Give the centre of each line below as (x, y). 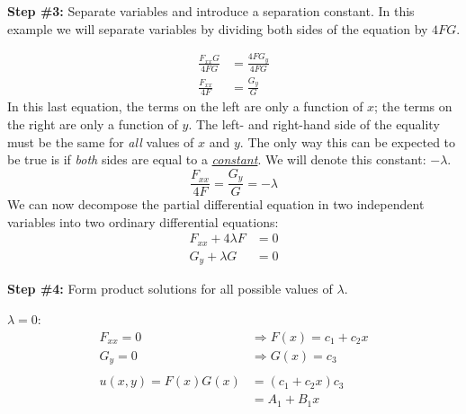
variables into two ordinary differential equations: (143, 221)
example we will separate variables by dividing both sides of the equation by (218, 28)
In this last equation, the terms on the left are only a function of (185, 106)
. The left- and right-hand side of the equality (314, 123)
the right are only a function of (93, 123)
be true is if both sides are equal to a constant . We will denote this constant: (217, 159)
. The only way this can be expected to (348, 141)
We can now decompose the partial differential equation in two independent (216, 204)
